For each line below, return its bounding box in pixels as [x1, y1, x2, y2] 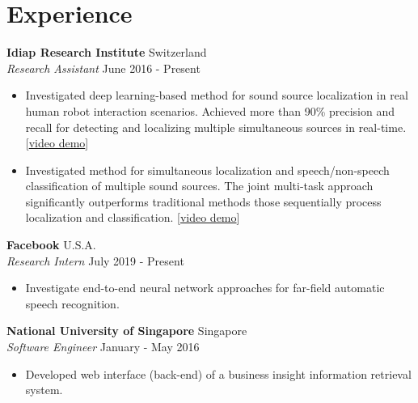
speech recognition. [25, 295, 120, 312]
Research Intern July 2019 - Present [6, 252, 184, 269]
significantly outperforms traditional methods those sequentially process [25, 193, 382, 210]
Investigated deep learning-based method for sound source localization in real [25, 87, 408, 104]
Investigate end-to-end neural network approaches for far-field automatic [25, 279, 385, 296]
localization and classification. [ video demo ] [25, 209, 240, 226]
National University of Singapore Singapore [6, 322, 247, 339]
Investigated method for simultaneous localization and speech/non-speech [25, 161, 390, 178]
